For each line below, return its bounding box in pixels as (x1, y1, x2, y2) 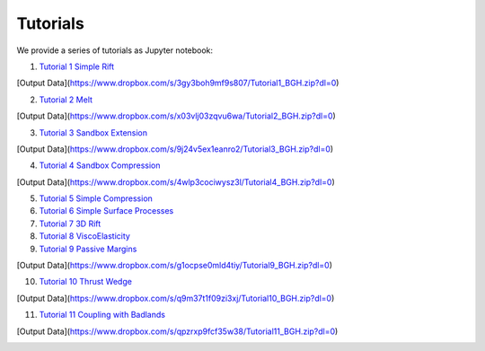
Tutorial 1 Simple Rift (39, 61, 115, 72)
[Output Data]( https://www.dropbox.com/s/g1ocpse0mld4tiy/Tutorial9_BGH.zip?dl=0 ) (16, 260, 332, 271)
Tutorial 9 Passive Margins (39, 243, 137, 254)
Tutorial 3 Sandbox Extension (39, 127, 148, 138)
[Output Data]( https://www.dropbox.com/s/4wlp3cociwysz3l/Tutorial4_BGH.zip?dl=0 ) (16, 176, 336, 188)
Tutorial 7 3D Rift (39, 218, 101, 229)
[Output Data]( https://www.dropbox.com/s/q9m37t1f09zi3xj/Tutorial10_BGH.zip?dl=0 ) (16, 293, 335, 303)
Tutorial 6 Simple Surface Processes (39, 206, 174, 216)
